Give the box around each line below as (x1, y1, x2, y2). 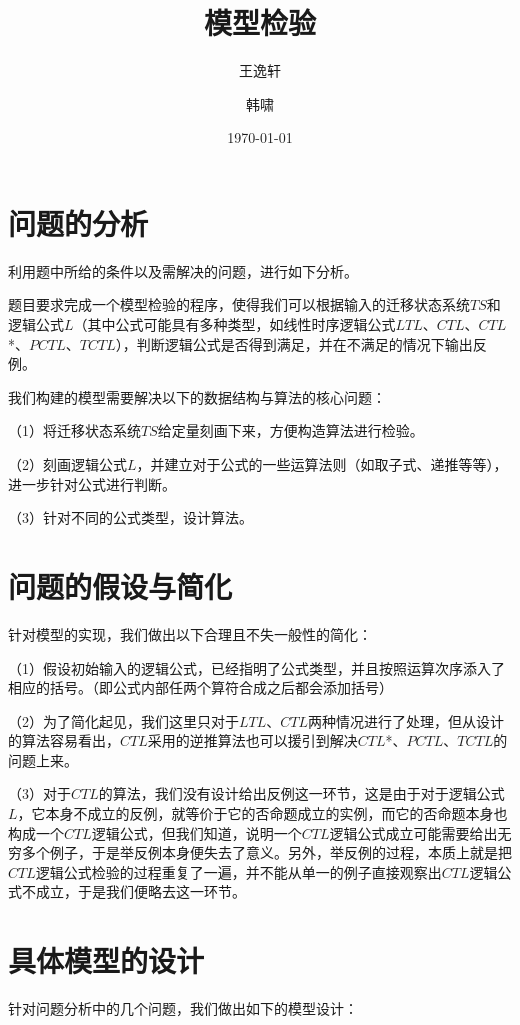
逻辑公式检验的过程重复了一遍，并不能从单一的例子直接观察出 (35, 861, 442, 882)
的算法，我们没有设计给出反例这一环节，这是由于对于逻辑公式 (98, 783, 505, 804)
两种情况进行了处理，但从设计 (308, 710, 505, 731)
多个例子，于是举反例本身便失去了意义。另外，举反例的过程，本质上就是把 (21, 842, 512, 863)
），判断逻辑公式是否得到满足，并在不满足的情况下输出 (115, 333, 473, 354)
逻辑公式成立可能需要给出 (329, 822, 498, 843)
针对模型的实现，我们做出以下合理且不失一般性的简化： (8, 623, 372, 644)
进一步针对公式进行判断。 (8, 473, 176, 494)
